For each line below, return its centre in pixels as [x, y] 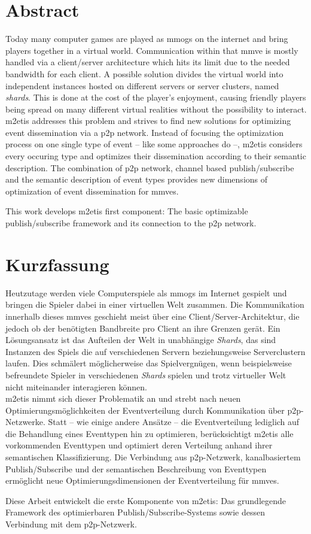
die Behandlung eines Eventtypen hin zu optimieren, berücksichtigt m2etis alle [150, 433]
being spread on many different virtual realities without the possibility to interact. [156, 109]
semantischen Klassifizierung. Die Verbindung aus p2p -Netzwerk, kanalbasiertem [153, 457]
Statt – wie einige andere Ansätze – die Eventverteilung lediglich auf [174, 422]
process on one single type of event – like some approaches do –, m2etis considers [154, 144]
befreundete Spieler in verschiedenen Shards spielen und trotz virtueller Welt [146, 374]
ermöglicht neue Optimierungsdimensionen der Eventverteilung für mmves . [142, 480]
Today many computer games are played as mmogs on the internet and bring [147, 39]
